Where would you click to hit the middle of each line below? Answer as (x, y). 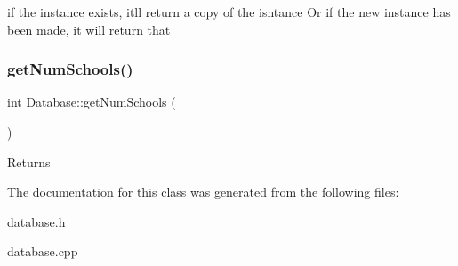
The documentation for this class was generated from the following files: (203, 192)
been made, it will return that (89, 29)
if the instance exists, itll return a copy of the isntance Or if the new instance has (229, 12)
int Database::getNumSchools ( (92, 102)
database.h (36, 221)
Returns (29, 161)
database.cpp (43, 251)
